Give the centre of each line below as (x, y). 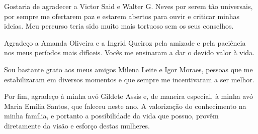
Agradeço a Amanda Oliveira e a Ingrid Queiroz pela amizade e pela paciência (125, 42)
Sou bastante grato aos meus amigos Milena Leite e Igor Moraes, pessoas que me (128, 69)
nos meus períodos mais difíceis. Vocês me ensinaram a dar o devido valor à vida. (130, 52)
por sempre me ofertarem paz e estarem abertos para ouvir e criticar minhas (122, 16)
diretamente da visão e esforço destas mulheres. (77, 125)
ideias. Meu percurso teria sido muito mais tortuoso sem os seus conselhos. (119, 26)
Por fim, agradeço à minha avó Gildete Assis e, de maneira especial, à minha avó (128, 96)
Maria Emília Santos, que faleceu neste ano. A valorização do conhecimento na (125, 106)
